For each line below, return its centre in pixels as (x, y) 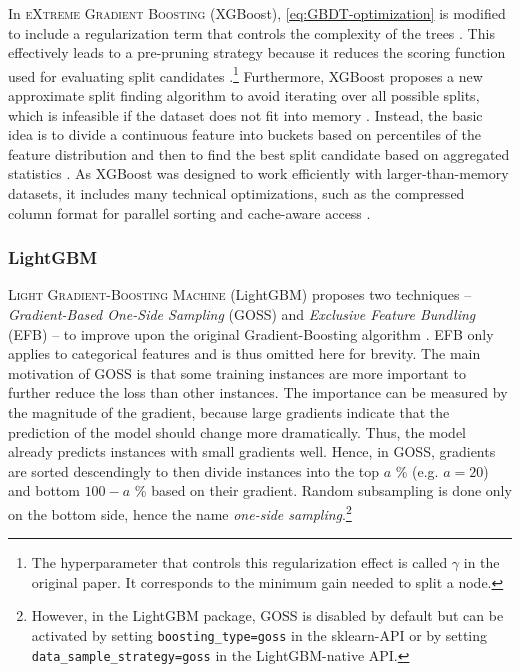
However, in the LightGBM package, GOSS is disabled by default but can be (267, 615)
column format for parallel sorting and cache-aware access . (189, 212)
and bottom (44, 490)
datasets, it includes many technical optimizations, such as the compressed (236, 193)
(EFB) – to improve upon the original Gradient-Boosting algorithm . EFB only (251, 333)
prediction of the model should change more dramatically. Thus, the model (237, 431)
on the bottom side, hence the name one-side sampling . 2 (180, 512)
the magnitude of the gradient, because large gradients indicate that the (229, 411)
